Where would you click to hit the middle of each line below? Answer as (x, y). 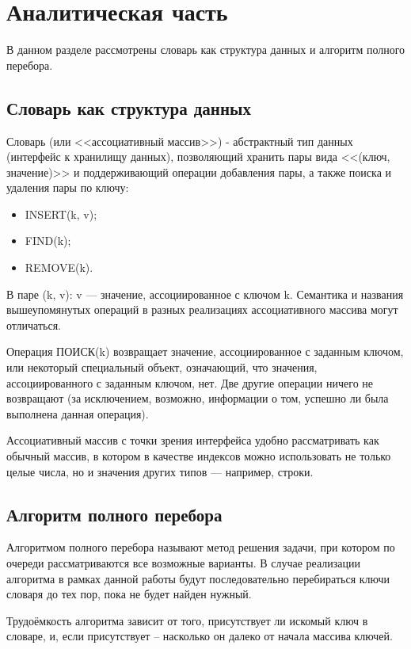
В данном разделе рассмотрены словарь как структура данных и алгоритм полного (206, 50)
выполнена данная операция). (78, 413)
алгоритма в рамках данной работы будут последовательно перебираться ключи (198, 578)
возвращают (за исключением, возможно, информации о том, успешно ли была (198, 398)
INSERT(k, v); (61, 214)
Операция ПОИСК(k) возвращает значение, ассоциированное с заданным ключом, (205, 351)
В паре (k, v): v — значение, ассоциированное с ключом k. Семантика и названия (205, 294)
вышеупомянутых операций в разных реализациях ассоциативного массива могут (202, 309)
